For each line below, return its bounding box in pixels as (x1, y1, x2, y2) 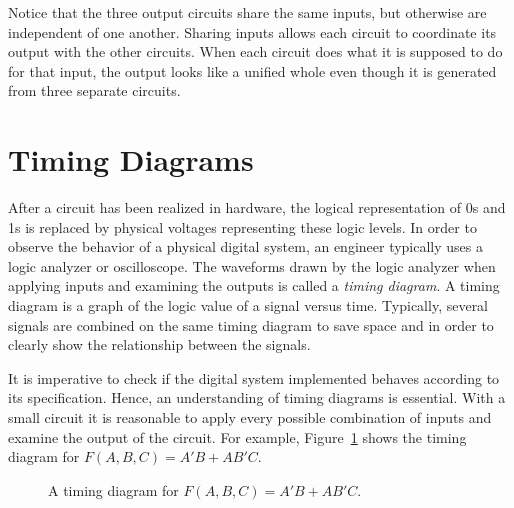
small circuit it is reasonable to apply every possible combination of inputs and (8, 407, 492, 428)
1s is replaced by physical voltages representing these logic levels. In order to (8, 216, 477, 237)
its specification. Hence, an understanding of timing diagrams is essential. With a (8, 387, 506, 408)
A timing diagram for (48, 479, 179, 500)
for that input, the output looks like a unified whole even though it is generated (8, 60, 497, 81)
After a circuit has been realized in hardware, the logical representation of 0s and (8, 197, 506, 218)
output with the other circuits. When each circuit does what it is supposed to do (8, 41, 503, 62)
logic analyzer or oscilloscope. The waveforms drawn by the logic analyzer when (8, 255, 496, 276)
